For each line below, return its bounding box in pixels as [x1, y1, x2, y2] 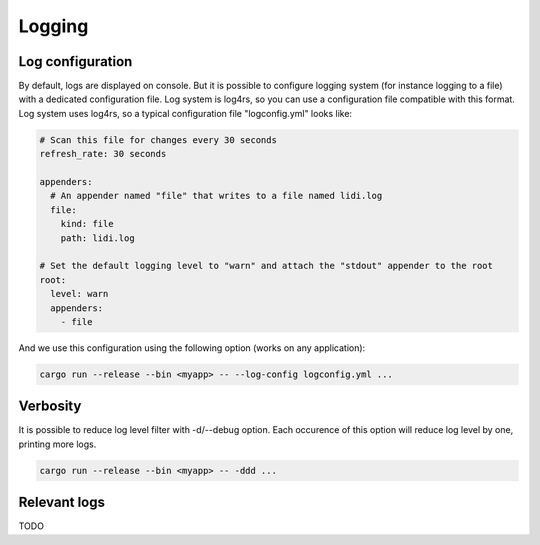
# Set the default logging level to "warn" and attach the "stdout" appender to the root [39, 260, 494, 272]
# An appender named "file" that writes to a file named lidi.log [50, 190, 383, 202]
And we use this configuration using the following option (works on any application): [18, 341, 366, 354]
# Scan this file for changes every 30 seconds [39, 134, 277, 145]
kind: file [60, 218, 114, 230]
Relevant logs [18, 494, 105, 511]
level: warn [50, 288, 109, 300]
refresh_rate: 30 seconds [39, 148, 167, 160]
